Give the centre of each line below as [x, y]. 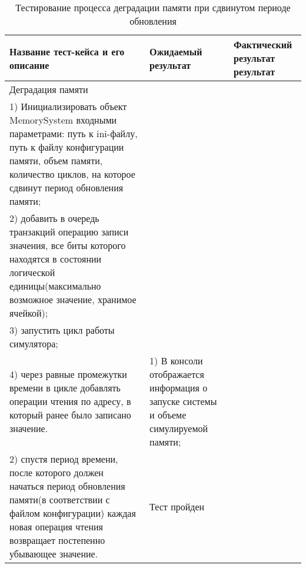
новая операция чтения [56, 527]
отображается [177, 374]
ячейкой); [29, 313]
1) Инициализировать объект [68, 106]
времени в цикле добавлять [65, 388]
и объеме [168, 415]
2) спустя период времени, [64, 459]
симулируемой [179, 428]
